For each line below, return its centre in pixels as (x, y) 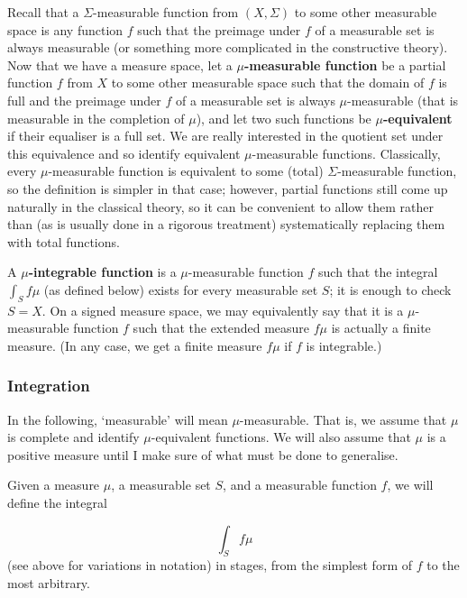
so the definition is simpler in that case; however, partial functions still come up (228, 188)
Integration (49, 386)
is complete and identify (73, 437)
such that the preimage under (219, 29)
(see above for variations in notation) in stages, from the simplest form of (210, 565)
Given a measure (54, 485)
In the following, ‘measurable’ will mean (118, 419)
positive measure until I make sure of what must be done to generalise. (203, 454)
